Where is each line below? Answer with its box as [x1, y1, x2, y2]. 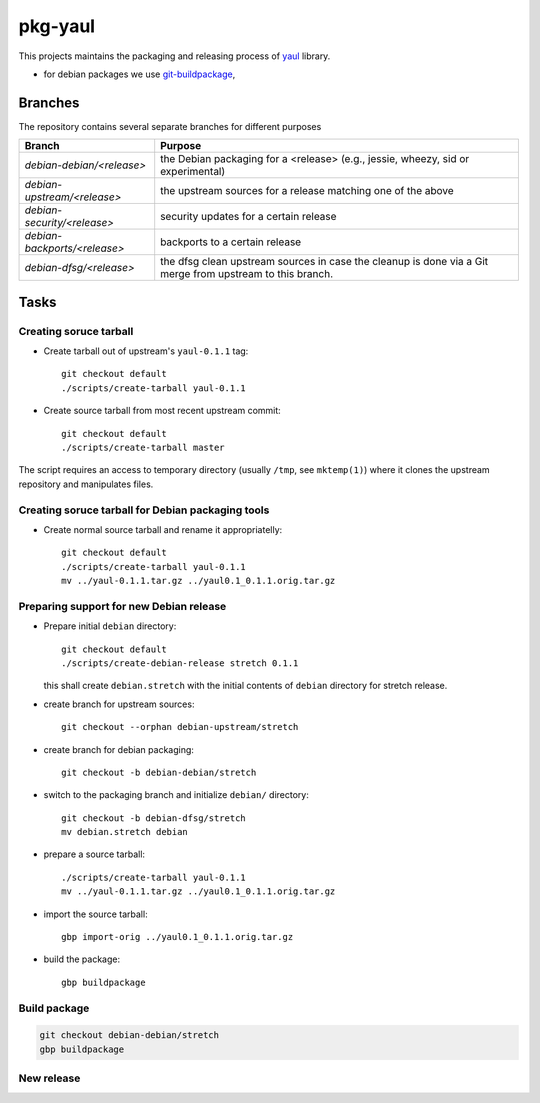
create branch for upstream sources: [43, 698, 195, 710]
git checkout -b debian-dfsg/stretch [61, 812, 247, 824]
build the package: [43, 953, 120, 965]
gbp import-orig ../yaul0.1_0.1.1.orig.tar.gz [61, 931, 294, 943]
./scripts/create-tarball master [61, 441, 225, 453]
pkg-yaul [18, 15, 95, 37]
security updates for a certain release [160, 210, 337, 224]
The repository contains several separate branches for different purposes [18, 120, 322, 132]
